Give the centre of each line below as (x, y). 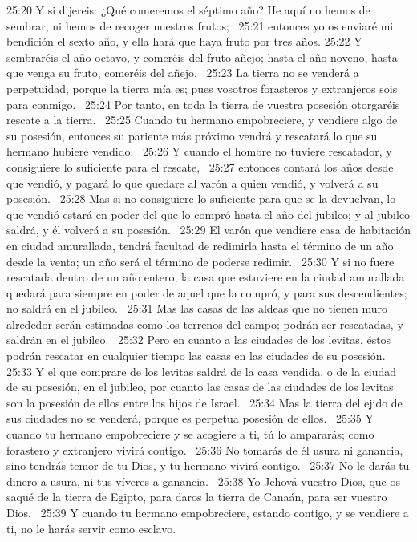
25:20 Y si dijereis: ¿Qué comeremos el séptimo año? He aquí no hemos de (188, 10)
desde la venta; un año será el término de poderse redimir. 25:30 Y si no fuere (200, 261)
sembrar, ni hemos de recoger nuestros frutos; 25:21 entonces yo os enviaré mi (200, 25)
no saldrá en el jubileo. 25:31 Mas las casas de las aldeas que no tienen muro (197, 308)
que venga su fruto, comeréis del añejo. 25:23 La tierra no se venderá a (183, 73)
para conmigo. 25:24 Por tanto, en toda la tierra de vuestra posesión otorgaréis (203, 104)
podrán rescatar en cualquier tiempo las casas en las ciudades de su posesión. (196, 356)
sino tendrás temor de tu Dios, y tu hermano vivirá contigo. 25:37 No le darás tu (208, 465)
